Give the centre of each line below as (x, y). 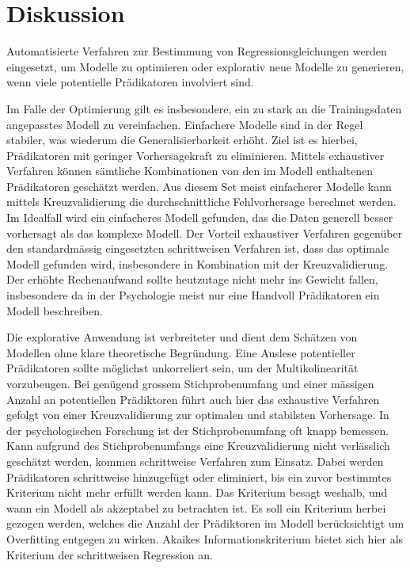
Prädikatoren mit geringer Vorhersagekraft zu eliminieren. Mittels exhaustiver (196, 155)
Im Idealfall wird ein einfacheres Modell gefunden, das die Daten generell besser (200, 217)
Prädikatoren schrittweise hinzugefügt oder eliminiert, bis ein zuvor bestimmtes (199, 477)
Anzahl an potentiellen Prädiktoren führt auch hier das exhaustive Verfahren (193, 399)
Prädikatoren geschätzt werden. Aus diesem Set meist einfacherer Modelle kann (199, 186)
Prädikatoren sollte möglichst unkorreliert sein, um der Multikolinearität (182, 368)
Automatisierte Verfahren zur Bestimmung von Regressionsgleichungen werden (197, 51)
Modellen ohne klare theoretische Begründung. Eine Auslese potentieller (181, 352)
